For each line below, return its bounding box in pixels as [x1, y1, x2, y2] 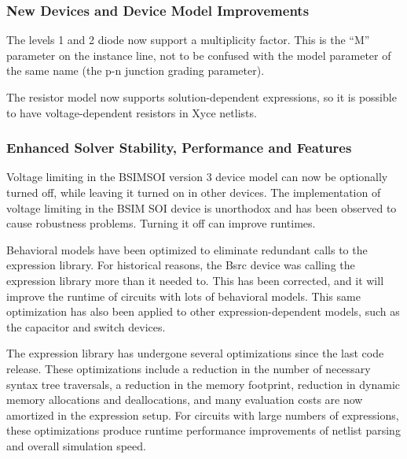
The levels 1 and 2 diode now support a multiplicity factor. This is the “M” [6, 31, 370, 48]
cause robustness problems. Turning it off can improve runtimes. [6, 215, 316, 231]
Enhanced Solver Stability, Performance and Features [6, 138, 352, 157]
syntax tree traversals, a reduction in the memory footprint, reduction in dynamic [6, 376, 401, 392]
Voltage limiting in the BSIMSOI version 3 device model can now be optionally [6, 168, 388, 185]
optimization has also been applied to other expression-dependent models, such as [6, 303, 400, 320]
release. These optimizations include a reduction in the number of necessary [6, 360, 371, 376]
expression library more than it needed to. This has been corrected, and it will [6, 272, 384, 288]
